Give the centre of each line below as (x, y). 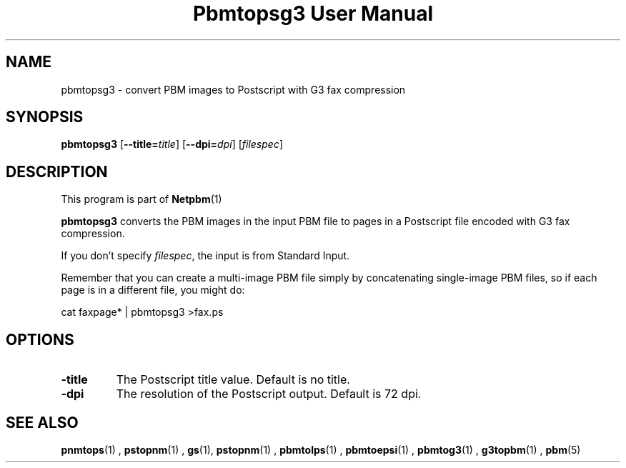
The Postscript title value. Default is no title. (233, 380)
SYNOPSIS (45, 117)
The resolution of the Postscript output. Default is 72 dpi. (269, 394)
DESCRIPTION (57, 171)
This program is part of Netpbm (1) (141, 199)
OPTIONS (40, 339)
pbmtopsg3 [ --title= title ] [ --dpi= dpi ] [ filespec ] (172, 144)
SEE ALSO (42, 422)
